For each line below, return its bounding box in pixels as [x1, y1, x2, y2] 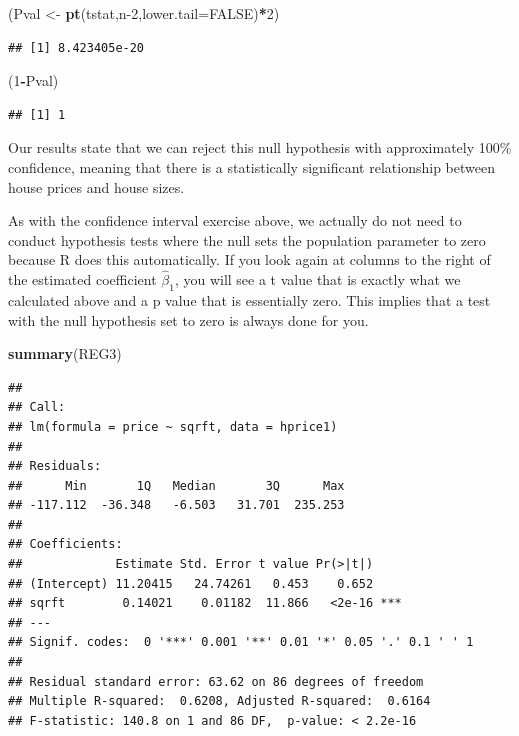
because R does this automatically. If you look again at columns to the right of [8, 249, 491, 270]
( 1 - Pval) [8, 70, 59, 91]
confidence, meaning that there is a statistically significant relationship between [8, 156, 495, 177]
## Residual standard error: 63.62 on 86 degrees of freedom [8, 674, 424, 689]
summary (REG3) [8, 343, 122, 364]
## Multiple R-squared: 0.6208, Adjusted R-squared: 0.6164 [8, 694, 431, 709]
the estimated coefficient [8, 269, 157, 290]
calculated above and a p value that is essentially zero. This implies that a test [8, 289, 491, 310]
